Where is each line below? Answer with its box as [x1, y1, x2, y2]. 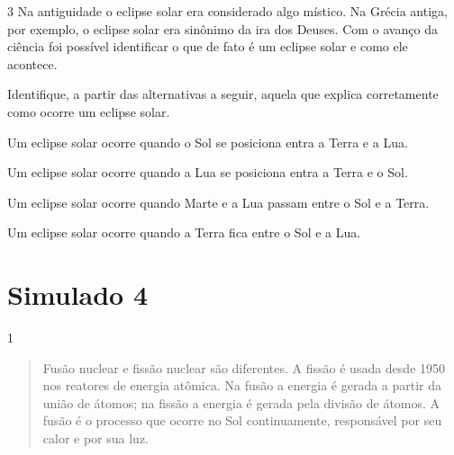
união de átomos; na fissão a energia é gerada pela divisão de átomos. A [42, 393, 440, 412]
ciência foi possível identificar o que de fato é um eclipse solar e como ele [7, 37, 408, 56]
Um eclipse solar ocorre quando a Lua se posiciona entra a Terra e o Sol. [7, 163, 408, 182]
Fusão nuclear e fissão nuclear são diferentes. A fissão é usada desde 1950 [42, 358, 446, 377]
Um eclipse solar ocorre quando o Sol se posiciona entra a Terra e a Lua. [7, 132, 408, 151]
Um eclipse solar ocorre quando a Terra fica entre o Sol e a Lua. [7, 223, 361, 242]
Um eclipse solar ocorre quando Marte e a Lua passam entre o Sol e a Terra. [7, 192, 430, 211]
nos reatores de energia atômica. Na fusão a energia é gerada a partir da [42, 376, 442, 395]
